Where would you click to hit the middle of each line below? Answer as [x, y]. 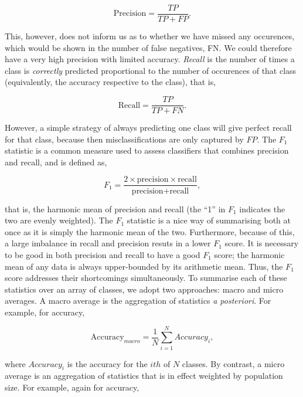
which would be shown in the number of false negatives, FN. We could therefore [148, 47]
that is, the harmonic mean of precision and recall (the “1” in [115, 208]
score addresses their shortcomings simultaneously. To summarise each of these [146, 278]
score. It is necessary [262, 243]
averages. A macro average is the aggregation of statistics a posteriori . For [138, 301]
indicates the [262, 208]
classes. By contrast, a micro [233, 363]
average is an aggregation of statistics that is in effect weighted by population [144, 376]
